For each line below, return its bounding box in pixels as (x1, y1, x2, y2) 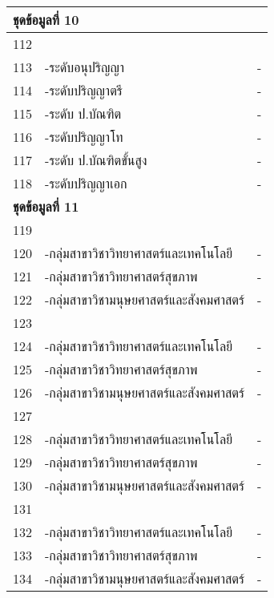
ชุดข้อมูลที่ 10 (13, 10, 79, 29)
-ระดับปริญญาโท (45, 127, 123, 146)
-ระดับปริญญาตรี (45, 81, 123, 99)
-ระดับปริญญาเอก (45, 174, 127, 192)
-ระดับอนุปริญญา (45, 58, 125, 76)
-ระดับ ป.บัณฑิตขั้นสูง (45, 151, 147, 169)
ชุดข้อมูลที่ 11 (13, 197, 79, 216)
